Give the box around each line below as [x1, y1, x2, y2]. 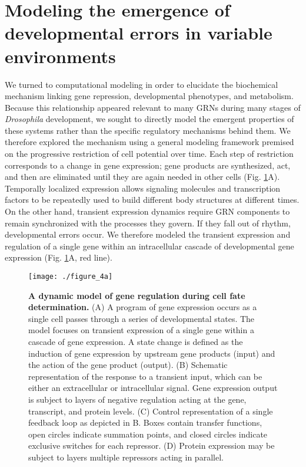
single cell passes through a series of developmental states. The [28, 312, 255, 324]
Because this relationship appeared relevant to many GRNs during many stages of [5, 101, 301, 113]
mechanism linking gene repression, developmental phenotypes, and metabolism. [5, 90, 294, 102]
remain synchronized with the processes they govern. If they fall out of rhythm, [5, 216, 291, 229]
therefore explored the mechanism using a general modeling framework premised [5, 136, 294, 148]
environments [5, 44, 116, 68]
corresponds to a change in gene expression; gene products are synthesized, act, [5, 159, 291, 171]
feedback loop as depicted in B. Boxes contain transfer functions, [28, 416, 262, 429]
